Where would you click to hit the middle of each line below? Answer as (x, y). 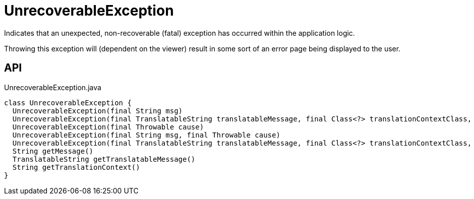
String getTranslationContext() (76, 167)
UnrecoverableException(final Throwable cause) (108, 127)
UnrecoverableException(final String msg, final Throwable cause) (146, 135)
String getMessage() (53, 151)
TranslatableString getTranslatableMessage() (104, 159)
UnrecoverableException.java (53, 87)
